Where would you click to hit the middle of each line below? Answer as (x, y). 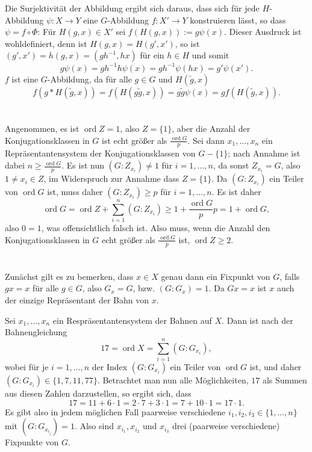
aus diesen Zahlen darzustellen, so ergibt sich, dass (98, 393)
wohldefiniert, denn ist (46, 43)
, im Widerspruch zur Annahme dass (111, 178)
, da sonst (231, 165)
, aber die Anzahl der (211, 128)
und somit (211, 55)
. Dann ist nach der (257, 320)
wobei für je (27, 366)
